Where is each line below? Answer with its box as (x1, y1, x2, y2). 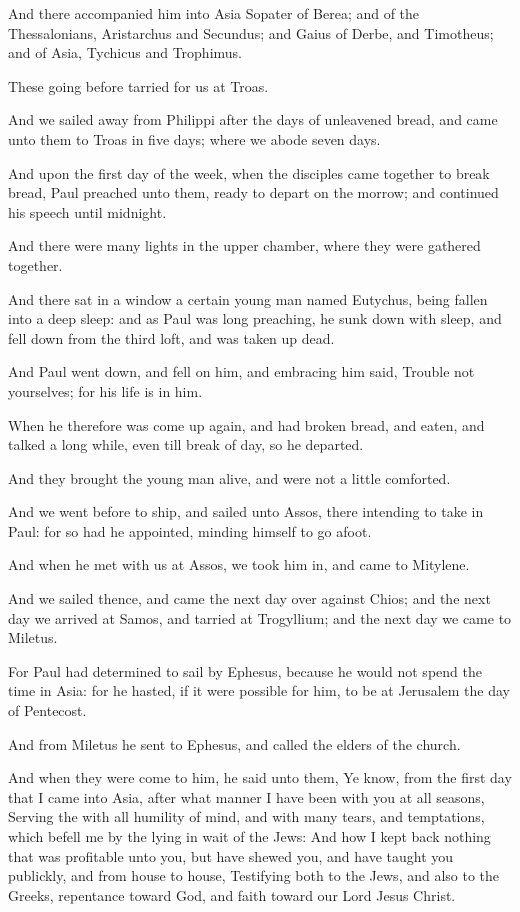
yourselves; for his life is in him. (8, 380, 203, 401)
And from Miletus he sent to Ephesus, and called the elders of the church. (8, 733, 461, 754)
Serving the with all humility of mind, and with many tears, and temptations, (8, 806, 485, 827)
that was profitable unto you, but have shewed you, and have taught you (8, 845, 454, 866)
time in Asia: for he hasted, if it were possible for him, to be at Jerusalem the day (8, 680, 510, 701)
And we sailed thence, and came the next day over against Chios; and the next (8, 588, 491, 609)
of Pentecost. (8, 700, 87, 721)
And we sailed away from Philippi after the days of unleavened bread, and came (8, 109, 498, 130)
